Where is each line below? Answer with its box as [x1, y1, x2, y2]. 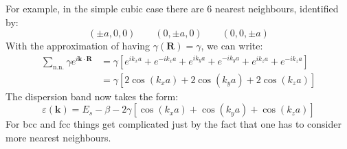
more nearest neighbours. [5, 130, 111, 145]
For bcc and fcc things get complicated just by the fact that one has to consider [5, 117, 342, 131]
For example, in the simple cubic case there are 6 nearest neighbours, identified [5, 1, 339, 15]
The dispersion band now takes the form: [5, 89, 179, 103]
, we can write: [201, 38, 263, 53]
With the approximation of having [5, 38, 150, 53]
